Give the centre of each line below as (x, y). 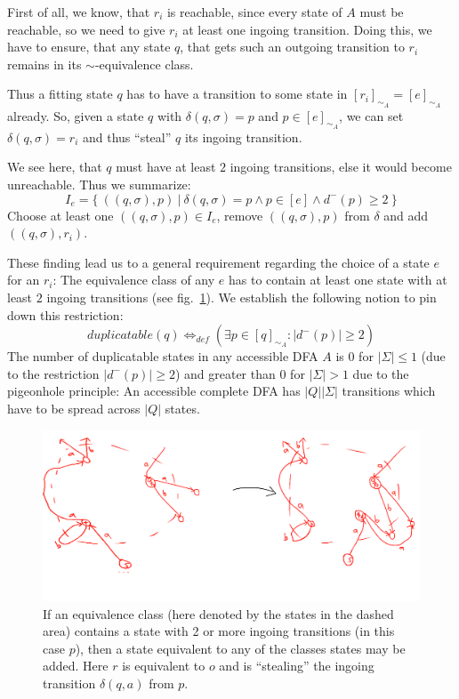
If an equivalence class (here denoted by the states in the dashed (218, 613)
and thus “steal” (127, 137)
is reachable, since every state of (254, 12)
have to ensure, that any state (89, 47)
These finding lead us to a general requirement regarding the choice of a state (218, 262)
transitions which (389, 391)
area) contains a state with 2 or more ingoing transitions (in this (219, 631)
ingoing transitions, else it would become (341, 167)
